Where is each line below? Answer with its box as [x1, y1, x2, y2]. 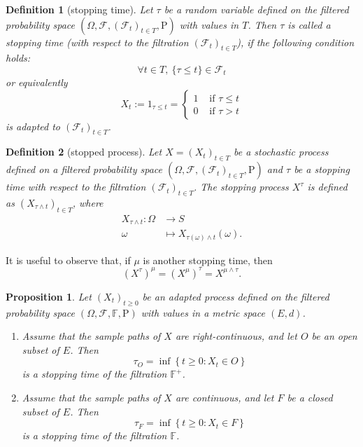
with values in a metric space [141, 305, 266, 319]
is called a [287, 17, 331, 32]
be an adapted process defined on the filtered [142, 289, 329, 303]
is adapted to [6, 118, 60, 133]
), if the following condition [236, 34, 355, 49]
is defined [307, 179, 348, 194]
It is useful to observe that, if [6, 252, 131, 267]
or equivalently [6, 74, 68, 89]
